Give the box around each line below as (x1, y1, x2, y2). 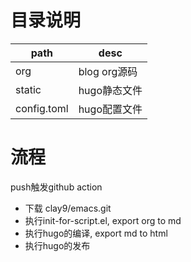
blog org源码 (78, 64, 138, 78)
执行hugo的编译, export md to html (24, 227, 168, 239)
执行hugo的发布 (24, 239, 91, 251)
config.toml (15, 101, 69, 115)
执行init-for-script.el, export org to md (24, 214, 182, 226)
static (15, 82, 42, 96)
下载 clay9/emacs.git (24, 202, 112, 214)
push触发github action (10, 181, 103, 193)
